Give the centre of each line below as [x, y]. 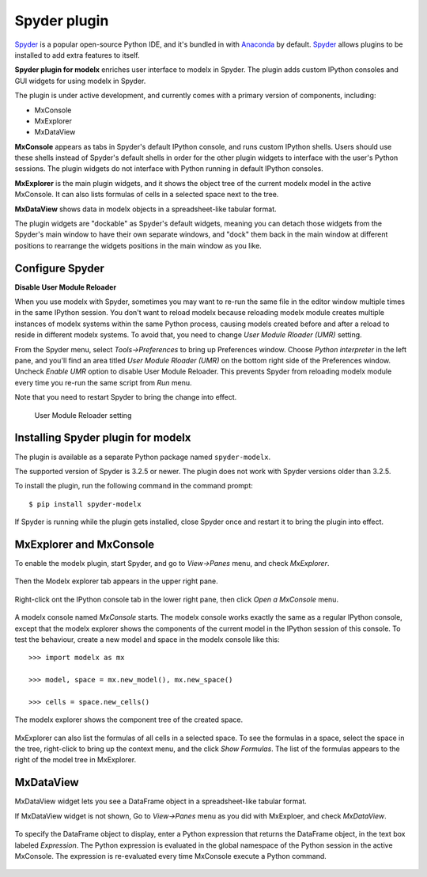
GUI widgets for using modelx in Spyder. [80, 81]
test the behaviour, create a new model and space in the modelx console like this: [147, 639]
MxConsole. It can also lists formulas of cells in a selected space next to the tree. [147, 195]
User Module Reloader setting [83, 415]
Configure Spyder [59, 268]
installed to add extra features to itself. [77, 55]
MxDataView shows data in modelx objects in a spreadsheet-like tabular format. [145, 209]
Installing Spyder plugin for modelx [103, 438]
